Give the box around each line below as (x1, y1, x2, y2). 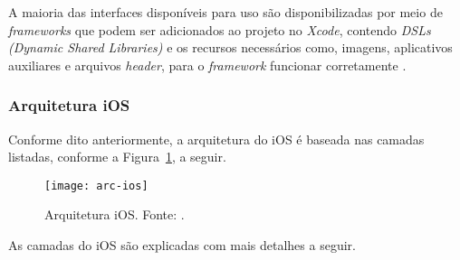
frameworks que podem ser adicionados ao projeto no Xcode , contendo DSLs (8, 20, 431, 39)
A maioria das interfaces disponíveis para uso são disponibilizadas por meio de (8, 3, 443, 21)
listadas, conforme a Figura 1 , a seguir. (8, 147, 226, 166)
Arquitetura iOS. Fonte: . (44, 205, 185, 224)
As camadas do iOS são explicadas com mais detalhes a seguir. (8, 236, 356, 255)
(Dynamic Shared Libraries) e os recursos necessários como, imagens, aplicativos (8, 38, 453, 57)
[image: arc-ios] (44, 179, 149, 192)
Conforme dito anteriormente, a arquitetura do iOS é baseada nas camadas (8, 129, 425, 148)
